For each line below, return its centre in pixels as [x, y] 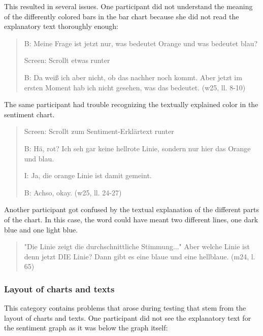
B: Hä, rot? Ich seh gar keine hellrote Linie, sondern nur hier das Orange [137, 148]
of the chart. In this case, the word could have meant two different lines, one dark [131, 219]
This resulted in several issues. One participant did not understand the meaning [128, 6]
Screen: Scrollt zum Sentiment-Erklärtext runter [99, 131]
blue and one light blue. [41, 229]
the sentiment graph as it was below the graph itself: [86, 328]
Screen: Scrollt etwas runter [67, 60]
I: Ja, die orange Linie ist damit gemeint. [88, 175]
